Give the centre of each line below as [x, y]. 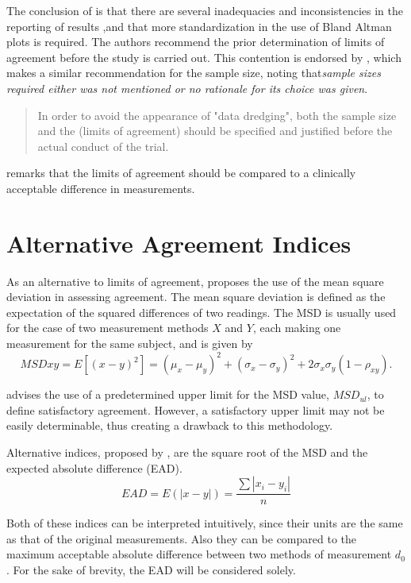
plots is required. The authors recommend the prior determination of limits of [196, 42]
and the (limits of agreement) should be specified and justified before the [215, 131]
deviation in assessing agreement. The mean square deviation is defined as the [196, 297]
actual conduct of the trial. [103, 146]
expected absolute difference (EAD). [94, 467]
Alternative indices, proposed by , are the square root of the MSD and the [187, 452]
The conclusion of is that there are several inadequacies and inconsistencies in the [205, 10]
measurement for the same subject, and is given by [130, 344]
